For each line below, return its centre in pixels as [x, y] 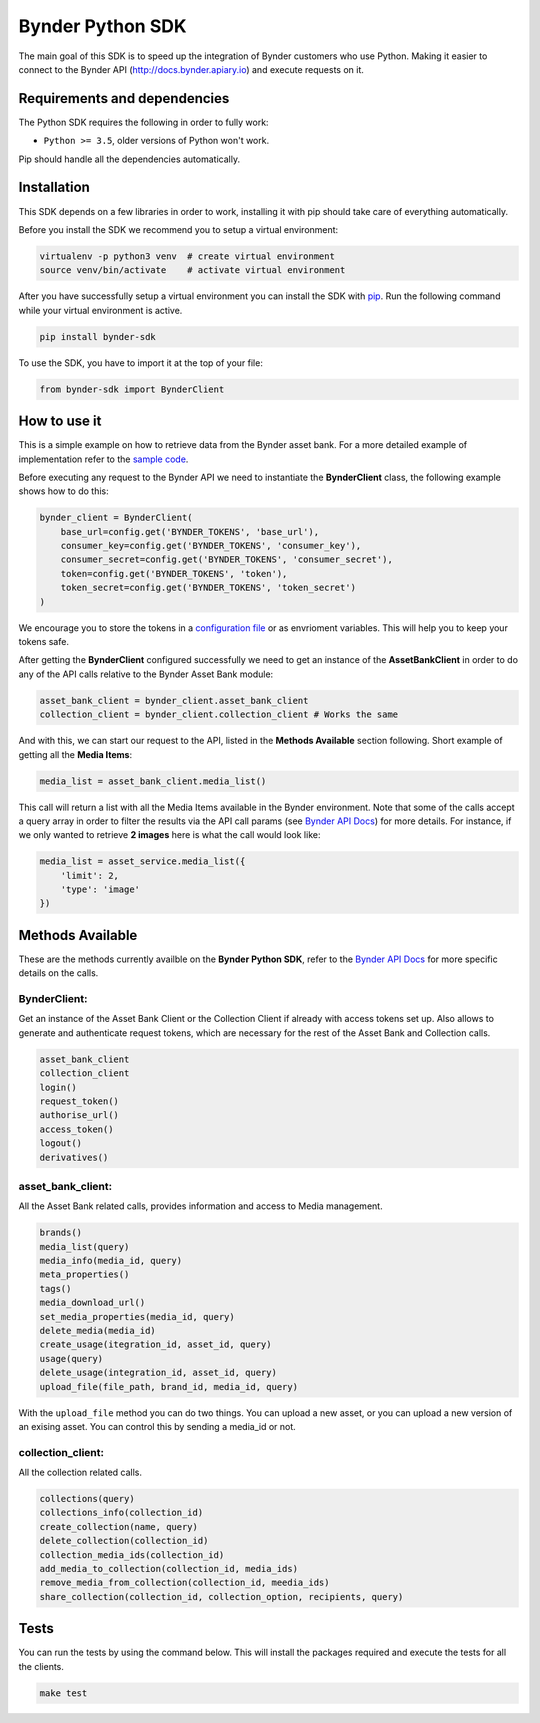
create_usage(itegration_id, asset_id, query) [155, 1344]
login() [58, 1087]
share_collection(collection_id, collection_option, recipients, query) [221, 1596]
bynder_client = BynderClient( [116, 518]
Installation [54, 187]
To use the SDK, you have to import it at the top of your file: [141, 362]
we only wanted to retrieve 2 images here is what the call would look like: [169, 835]
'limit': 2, [90, 875]
